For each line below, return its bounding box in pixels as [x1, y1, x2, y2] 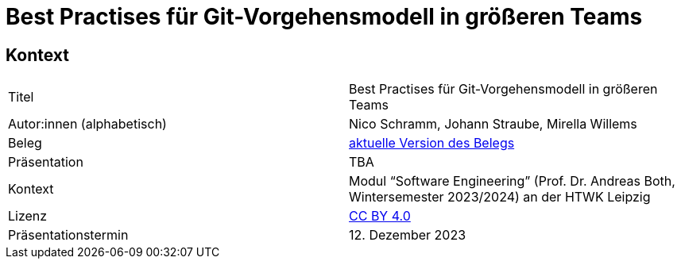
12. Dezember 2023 [349, 227, 466, 244]
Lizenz [8, 208, 48, 225]
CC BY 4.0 [349, 208, 411, 225]
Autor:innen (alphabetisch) [8, 116, 167, 132]
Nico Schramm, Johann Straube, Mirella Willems [349, 116, 637, 132]
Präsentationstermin [8, 227, 129, 244]
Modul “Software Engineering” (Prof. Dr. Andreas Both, [349, 173, 675, 190]
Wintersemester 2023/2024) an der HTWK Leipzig [349, 189, 651, 205]
